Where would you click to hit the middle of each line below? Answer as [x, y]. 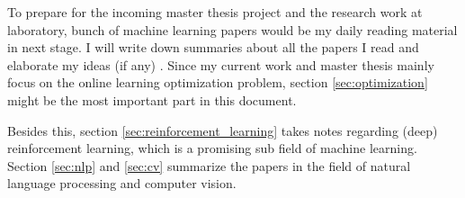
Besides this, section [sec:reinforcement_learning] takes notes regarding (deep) [223, 130]
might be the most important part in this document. [152, 99]
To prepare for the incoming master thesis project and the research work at [215, 12]
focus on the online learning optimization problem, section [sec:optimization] [218, 82]
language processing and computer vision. [122, 183]
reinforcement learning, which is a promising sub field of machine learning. [212, 148]
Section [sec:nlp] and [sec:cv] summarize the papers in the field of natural [209, 165]
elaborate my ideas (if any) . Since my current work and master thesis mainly [221, 64]
